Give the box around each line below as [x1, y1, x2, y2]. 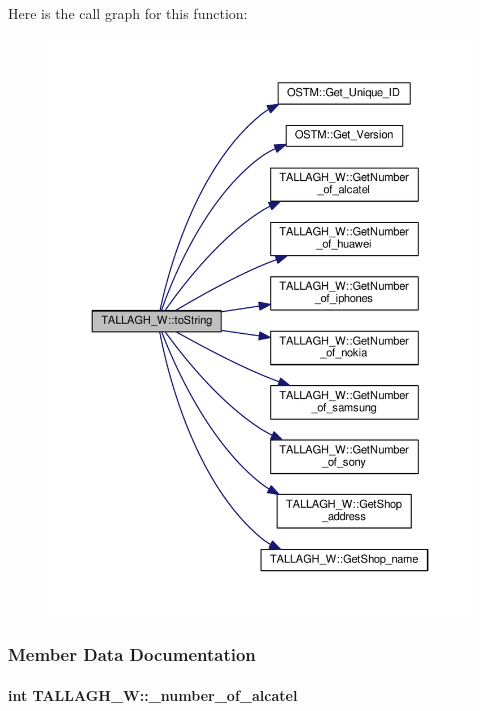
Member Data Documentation [8, 642, 256, 667]
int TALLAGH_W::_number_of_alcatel [8, 684, 298, 705]
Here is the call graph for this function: [8, 3, 248, 23]
